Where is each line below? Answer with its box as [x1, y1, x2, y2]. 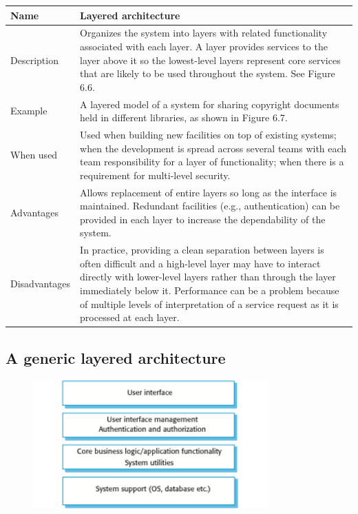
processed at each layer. [80, 310, 180, 325]
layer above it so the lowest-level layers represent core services [80, 52, 341, 67]
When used [10, 147, 58, 162]
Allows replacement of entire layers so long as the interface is [80, 185, 337, 199]
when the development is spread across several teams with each [80, 141, 347, 155]
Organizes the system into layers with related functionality [80, 25, 328, 40]
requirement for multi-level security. [80, 167, 231, 182]
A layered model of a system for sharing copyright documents [80, 96, 339, 111]
